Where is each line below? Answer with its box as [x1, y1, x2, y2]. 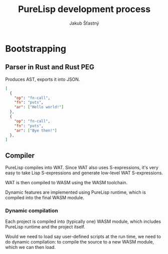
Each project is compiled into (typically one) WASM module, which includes [5, 218, 161, 224]
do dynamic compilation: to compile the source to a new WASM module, [5, 239, 154, 245]
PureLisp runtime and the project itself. [5, 224, 85, 230]
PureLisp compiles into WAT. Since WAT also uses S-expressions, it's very [5, 165, 159, 171]
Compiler [5, 151, 35, 160]
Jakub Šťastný [69, 20, 99, 26]
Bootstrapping [5, 43, 67, 54]
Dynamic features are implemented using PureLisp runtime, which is [5, 189, 146, 195]
